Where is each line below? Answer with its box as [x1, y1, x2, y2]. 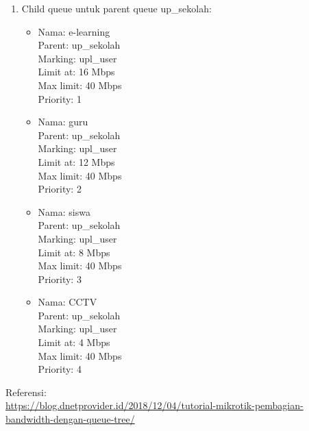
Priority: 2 [38, 182, 82, 196]
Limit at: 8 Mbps [38, 245, 110, 259]
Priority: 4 [38, 362, 82, 376]
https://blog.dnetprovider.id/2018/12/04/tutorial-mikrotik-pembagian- [5, 398, 304, 412]
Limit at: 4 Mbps [38, 335, 110, 349]
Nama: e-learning [38, 24, 110, 38]
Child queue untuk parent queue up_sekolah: [21, 1, 212, 15]
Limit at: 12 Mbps [38, 154, 115, 169]
